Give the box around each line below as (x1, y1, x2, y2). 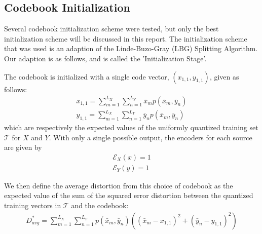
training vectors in (4, 200, 61, 211)
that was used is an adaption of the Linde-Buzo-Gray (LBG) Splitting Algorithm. (4, 43, 258, 54)
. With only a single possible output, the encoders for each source (49, 132, 252, 142)
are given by (4, 142, 42, 152)
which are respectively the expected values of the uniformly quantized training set (4, 122, 258, 133)
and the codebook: (71, 200, 129, 211)
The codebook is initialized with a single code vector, (4, 71, 169, 82)
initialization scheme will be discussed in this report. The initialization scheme (4, 33, 247, 44)
